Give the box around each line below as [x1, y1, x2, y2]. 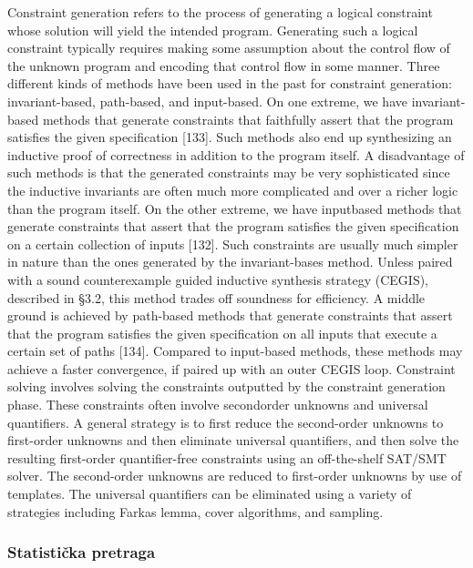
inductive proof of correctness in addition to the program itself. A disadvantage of [7, 145, 465, 164]
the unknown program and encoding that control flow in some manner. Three [7, 56, 440, 75]
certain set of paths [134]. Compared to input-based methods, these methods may [7, 341, 463, 360]
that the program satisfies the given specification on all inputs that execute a [7, 323, 437, 342]
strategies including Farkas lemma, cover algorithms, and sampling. [7, 502, 384, 521]
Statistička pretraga [7, 541, 156, 563]
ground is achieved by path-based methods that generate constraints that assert [7, 306, 453, 325]
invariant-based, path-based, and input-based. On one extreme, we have [7, 91, 407, 110]
